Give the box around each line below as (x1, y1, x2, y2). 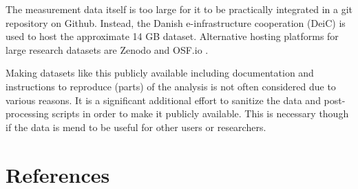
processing (6, 106, 49, 121)
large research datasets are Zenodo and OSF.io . (6, 42, 209, 57)
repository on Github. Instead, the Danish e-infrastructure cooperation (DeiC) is (6, 15, 346, 30)
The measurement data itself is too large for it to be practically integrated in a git (6, 2, 353, 16)
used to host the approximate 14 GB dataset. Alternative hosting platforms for (6, 29, 339, 43)
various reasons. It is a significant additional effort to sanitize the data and (6, 92, 321, 107)
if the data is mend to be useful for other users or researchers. (6, 119, 266, 134)
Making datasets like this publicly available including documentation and (6, 66, 314, 80)
